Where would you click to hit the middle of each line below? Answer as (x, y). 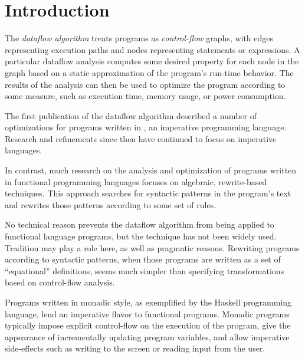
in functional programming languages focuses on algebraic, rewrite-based (136, 181)
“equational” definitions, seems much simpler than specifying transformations (145, 270)
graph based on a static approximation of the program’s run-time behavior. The (149, 72)
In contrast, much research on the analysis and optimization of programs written (151, 170)
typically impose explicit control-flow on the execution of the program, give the (148, 325)
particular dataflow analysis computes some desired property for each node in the (152, 61)
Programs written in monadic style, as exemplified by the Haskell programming (148, 302)
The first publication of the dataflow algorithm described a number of (131, 115)
